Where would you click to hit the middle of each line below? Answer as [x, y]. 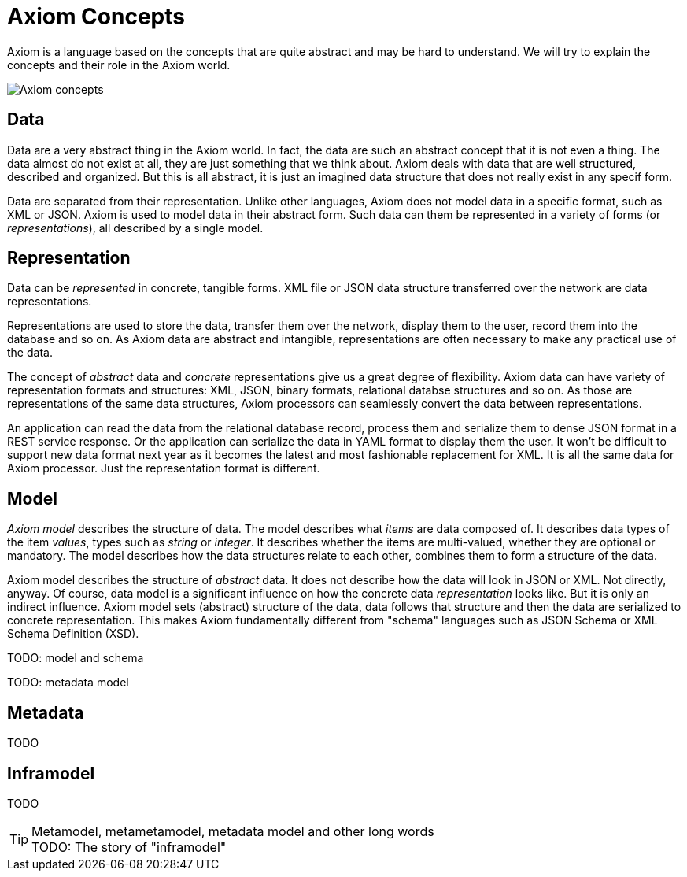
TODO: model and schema [76, 658]
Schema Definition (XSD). [73, 634]
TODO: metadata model [68, 683]
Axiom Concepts [96, 17]
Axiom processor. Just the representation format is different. [164, 468]
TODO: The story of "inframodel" [129, 847]
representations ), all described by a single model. [135, 228]
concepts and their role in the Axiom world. [119, 65]
